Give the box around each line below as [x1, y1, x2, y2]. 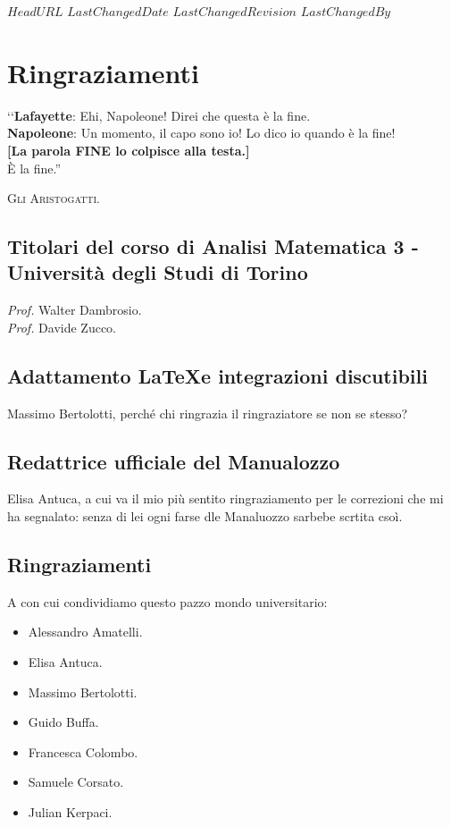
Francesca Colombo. [28, 742, 138, 761]
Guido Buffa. [28, 713, 99, 731]
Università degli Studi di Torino [7, 258, 308, 286]
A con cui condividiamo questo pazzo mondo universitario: [7, 592, 328, 611]
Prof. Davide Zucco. [7, 317, 117, 336]
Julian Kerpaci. [28, 803, 113, 822]
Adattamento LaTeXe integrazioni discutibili [7, 361, 428, 389]
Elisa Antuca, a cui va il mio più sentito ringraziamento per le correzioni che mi [7, 489, 444, 508]
